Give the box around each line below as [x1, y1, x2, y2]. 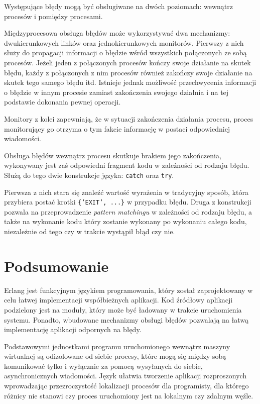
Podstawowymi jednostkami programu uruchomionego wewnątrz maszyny [4, 341, 230, 351]
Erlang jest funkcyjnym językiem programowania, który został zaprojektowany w [4, 284, 253, 295]
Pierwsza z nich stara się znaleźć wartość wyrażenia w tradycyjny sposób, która [4, 186, 248, 197]
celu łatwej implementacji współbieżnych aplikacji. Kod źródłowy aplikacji [4, 294, 233, 305]
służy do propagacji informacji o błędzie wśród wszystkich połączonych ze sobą [4, 47, 247, 58]
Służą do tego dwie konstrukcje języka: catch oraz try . [4, 169, 174, 180]
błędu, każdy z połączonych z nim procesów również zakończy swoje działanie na [4, 67, 252, 77]
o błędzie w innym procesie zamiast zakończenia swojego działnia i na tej [4, 86, 229, 97]
